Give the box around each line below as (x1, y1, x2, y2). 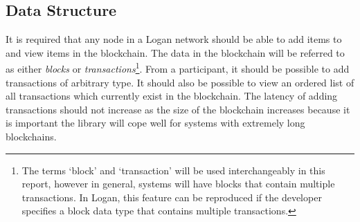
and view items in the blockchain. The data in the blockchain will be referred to (6, 45, 345, 59)
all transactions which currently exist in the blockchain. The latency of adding (6, 89, 338, 103)
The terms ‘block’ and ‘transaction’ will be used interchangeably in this (21, 163, 325, 177)
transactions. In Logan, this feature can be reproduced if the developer (21, 189, 322, 204)
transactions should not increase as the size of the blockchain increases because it (6, 102, 350, 116)
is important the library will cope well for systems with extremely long (6, 115, 305, 130)
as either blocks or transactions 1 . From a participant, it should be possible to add (6, 59, 350, 76)
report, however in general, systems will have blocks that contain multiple (21, 176, 335, 191)
